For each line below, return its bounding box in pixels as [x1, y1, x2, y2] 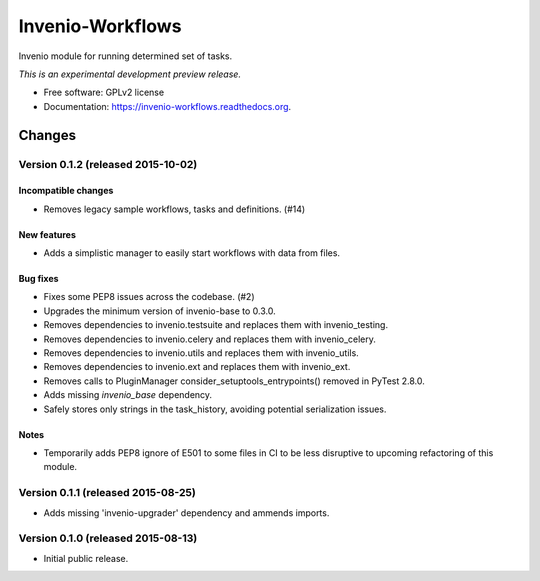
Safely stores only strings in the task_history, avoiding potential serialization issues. [43, 403, 387, 415]
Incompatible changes [18, 185, 114, 197]
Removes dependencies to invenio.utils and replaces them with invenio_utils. [43, 347, 359, 359]
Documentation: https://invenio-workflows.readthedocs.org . [43, 100, 292, 112]
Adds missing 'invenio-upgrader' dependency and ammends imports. [43, 506, 330, 519]
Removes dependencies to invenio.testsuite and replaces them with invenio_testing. [43, 319, 389, 331]
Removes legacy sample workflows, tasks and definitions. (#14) [43, 203, 306, 215]
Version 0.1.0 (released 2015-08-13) [18, 531, 198, 545]
